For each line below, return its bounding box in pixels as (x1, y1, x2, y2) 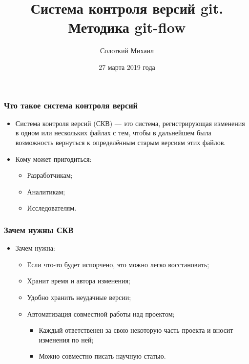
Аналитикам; (27, 186, 65, 196)
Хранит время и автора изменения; (27, 276, 130, 286)
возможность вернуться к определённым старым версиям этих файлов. (15, 137, 226, 147)
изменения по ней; (39, 334, 94, 344)
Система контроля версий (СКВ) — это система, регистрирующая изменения (15, 118, 245, 128)
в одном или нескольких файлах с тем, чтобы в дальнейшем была (15, 128, 211, 138)
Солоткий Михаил (100, 45, 154, 56)
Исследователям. (27, 203, 77, 213)
